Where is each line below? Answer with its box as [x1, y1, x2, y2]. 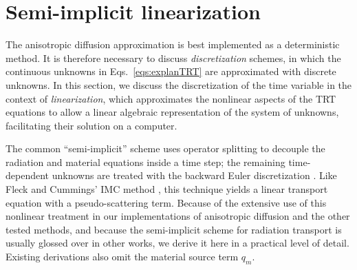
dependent [6, 168, 50, 183]
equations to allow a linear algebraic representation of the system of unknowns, [6, 105, 339, 119]
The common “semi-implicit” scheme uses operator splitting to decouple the [6, 141, 325, 156]
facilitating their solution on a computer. [6, 118, 177, 132]
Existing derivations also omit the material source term [6, 249, 239, 264]
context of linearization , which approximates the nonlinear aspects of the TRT [6, 91, 336, 105]
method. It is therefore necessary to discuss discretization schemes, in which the [6, 50, 341, 65]
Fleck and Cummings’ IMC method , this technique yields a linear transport [6, 182, 328, 196]
